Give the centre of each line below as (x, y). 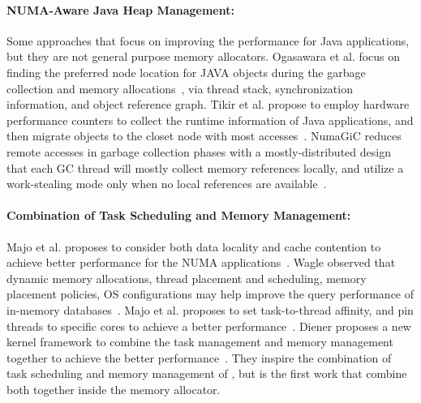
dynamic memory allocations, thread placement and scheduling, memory (187, 278)
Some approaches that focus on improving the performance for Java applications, (208, 40)
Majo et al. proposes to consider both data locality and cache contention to (194, 246)
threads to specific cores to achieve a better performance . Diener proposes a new (209, 326)
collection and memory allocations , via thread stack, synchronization (180, 88)
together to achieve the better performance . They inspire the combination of (199, 357)
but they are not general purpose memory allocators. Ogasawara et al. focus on (204, 56)
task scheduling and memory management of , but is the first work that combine (207, 373)
